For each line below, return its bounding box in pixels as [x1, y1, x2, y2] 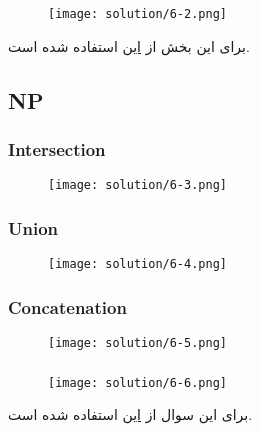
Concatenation [8, 294, 127, 319]
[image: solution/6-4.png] [48, 257, 227, 272]
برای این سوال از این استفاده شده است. [8, 404, 253, 425]
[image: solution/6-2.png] [48, 6, 227, 21]
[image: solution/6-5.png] [48, 335, 227, 350]
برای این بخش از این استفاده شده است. [8, 35, 250, 56]
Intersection [8, 136, 106, 161]
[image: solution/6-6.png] [48, 375, 227, 390]
